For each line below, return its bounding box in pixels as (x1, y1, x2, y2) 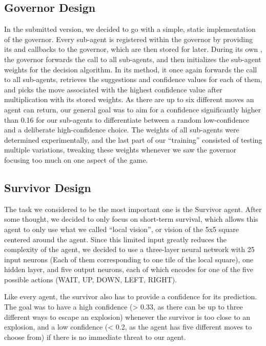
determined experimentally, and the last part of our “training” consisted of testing (4, 134, 262, 145)
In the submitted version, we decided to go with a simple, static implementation (4, 24, 256, 34)
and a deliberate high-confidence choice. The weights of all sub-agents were (4, 124, 239, 135)
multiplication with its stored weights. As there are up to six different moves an (4, 94, 254, 105)
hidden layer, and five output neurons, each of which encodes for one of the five (4, 264, 254, 275)
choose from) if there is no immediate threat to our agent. (4, 331, 186, 342)
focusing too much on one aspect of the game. (4, 154, 148, 165)
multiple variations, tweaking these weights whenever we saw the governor (4, 144, 237, 155)
